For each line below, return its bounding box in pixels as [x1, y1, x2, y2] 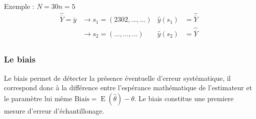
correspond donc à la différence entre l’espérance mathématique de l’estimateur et [4, 82, 252, 93]
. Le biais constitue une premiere [134, 93, 234, 103]
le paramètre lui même [4, 93, 72, 103]
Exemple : [4, 1, 35, 11]
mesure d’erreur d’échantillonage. [4, 105, 104, 116]
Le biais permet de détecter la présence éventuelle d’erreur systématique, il [4, 72, 231, 83]
